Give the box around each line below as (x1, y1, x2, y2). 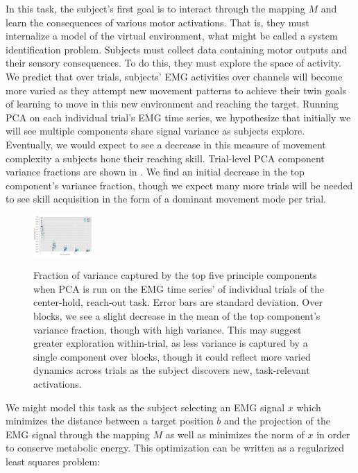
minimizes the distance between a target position (6, 413, 214, 428)
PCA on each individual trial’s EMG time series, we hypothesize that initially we (6, 110, 351, 124)
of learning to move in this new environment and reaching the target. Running (6, 96, 339, 111)
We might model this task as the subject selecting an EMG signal (6, 399, 285, 414)
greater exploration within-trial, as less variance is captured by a (33, 336, 308, 350)
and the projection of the (224, 413, 330, 428)
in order (316, 427, 350, 441)
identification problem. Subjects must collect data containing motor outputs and (6, 42, 348, 56)
